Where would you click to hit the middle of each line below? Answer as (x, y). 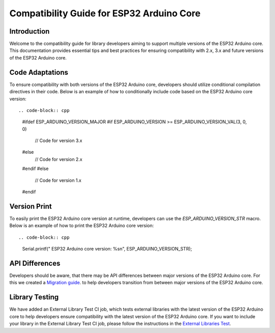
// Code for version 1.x (58, 180)
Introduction (30, 31)
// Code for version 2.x (59, 159)
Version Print (31, 206)
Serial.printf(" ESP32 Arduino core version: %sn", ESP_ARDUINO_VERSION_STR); (107, 249)
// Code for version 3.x (59, 141)
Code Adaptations (39, 72)
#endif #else (35, 169)
